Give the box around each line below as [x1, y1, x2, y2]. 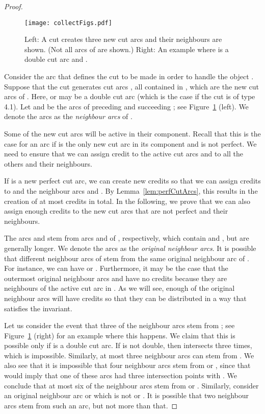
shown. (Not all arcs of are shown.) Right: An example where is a [24, 43, 229, 54]
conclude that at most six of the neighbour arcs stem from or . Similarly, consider [4, 380, 259, 390]
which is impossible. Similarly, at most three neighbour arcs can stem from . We [4, 350, 254, 360]
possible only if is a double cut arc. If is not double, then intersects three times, [4, 340, 252, 351]
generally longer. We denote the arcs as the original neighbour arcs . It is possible [4, 242, 256, 253]
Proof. [4, 1, 23, 11]
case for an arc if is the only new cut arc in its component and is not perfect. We [4, 138, 257, 149]
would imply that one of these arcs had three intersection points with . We [4, 370, 237, 381]
